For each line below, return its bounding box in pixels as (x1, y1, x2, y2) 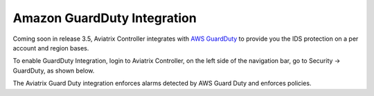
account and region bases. (12, 44, 89, 52)
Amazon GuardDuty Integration (12, 10, 197, 26)
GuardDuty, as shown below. (12, 66, 95, 75)
